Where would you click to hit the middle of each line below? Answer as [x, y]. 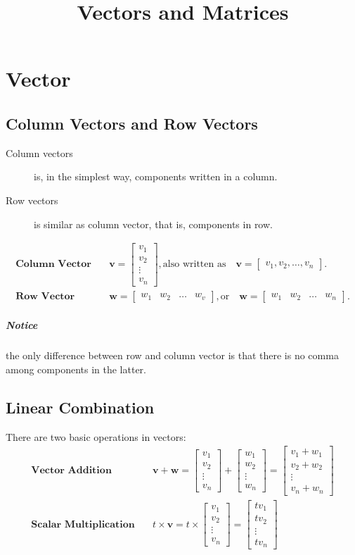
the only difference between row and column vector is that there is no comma [172, 355]
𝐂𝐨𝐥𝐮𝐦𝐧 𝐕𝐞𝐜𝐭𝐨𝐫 [53, 264]
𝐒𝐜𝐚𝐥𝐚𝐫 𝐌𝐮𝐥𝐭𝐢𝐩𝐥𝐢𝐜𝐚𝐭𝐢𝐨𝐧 [83, 524]
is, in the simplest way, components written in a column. [156, 176]
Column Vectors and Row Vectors [132, 123]
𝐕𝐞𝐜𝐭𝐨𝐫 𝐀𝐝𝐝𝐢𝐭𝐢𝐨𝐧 [71, 471]
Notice [22, 325]
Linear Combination [80, 407]
